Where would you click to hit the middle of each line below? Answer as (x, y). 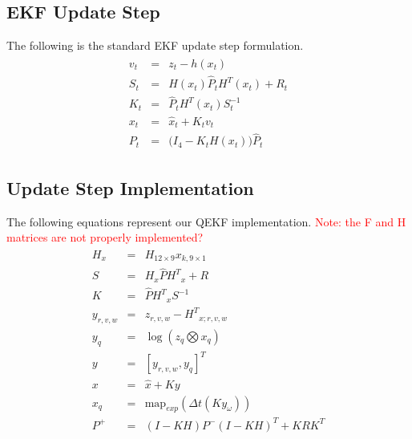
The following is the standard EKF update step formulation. (155, 45)
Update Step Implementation (130, 187)
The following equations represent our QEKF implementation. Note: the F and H (206, 221)
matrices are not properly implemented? (105, 237)
